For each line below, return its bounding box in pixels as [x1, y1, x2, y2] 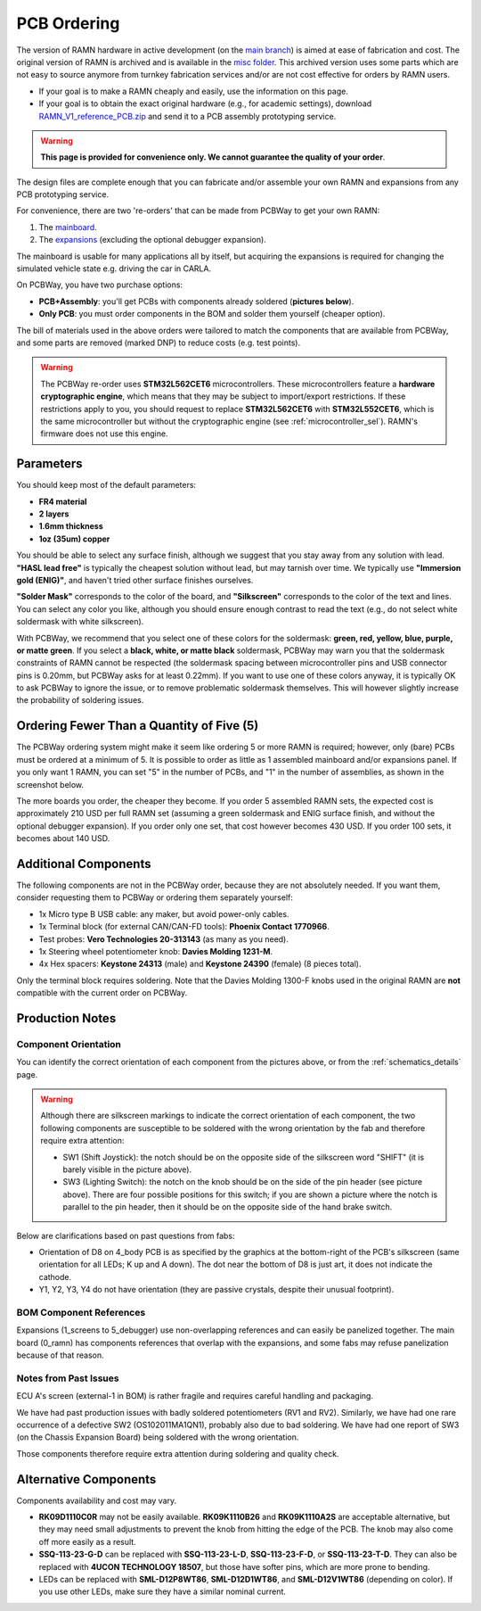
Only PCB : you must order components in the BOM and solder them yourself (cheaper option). [38, 309, 386, 319]
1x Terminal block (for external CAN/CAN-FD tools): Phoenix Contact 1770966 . [38, 921, 330, 932]
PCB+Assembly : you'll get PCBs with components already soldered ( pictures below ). [38, 295, 355, 307]
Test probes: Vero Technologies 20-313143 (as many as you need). [38, 933, 289, 945]
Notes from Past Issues [16, 1372, 119, 1384]
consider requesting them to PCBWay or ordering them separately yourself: [16, 892, 294, 903]
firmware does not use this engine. [40, 428, 168, 439]
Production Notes [16, 1011, 117, 1026]
